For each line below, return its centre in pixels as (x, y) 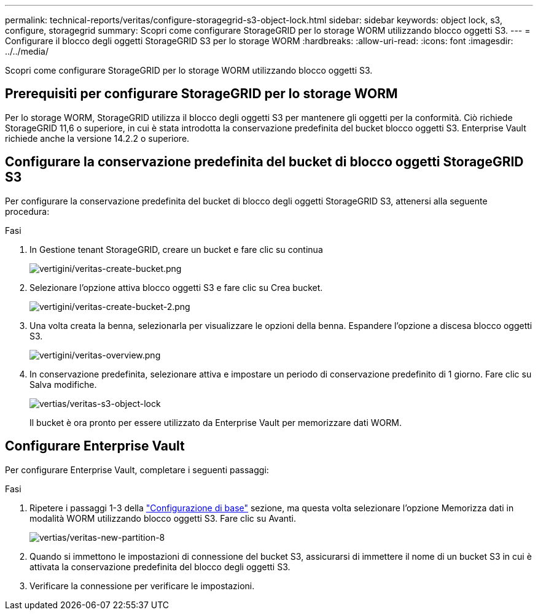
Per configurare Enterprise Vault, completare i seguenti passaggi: (137, 470)
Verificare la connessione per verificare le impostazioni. (142, 586)
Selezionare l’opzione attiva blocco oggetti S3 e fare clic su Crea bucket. (176, 287)
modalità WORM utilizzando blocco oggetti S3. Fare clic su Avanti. (163, 518)
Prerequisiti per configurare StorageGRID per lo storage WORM (201, 94)
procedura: (27, 211)
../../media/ (27, 51)
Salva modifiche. (63, 384)
